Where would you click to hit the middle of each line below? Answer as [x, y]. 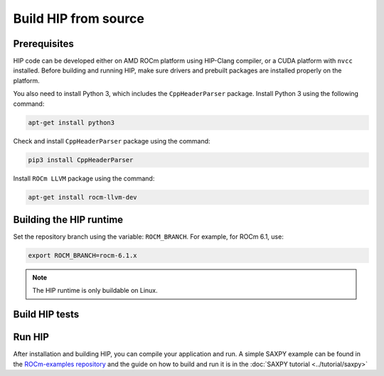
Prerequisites [43, 44]
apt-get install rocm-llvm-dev [83, 197]
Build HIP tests [46, 315]
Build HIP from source [79, 18]
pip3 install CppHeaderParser [81, 160]
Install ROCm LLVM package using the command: [84, 178]
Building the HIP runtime [68, 219]
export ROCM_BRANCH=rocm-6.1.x [83, 256]
